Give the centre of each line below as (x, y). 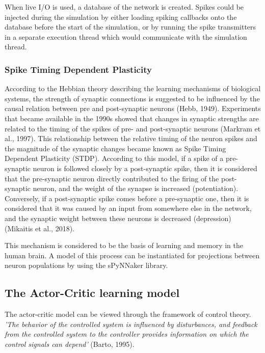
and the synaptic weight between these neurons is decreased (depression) (118, 218)
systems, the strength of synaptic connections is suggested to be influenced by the (132, 98)
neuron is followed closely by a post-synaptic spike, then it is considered (145, 168)
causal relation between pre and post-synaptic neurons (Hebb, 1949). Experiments (133, 108)
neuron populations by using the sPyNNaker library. (86, 265)
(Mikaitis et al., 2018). (39, 228)
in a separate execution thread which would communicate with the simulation (126, 36)
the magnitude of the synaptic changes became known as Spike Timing (115, 148)
